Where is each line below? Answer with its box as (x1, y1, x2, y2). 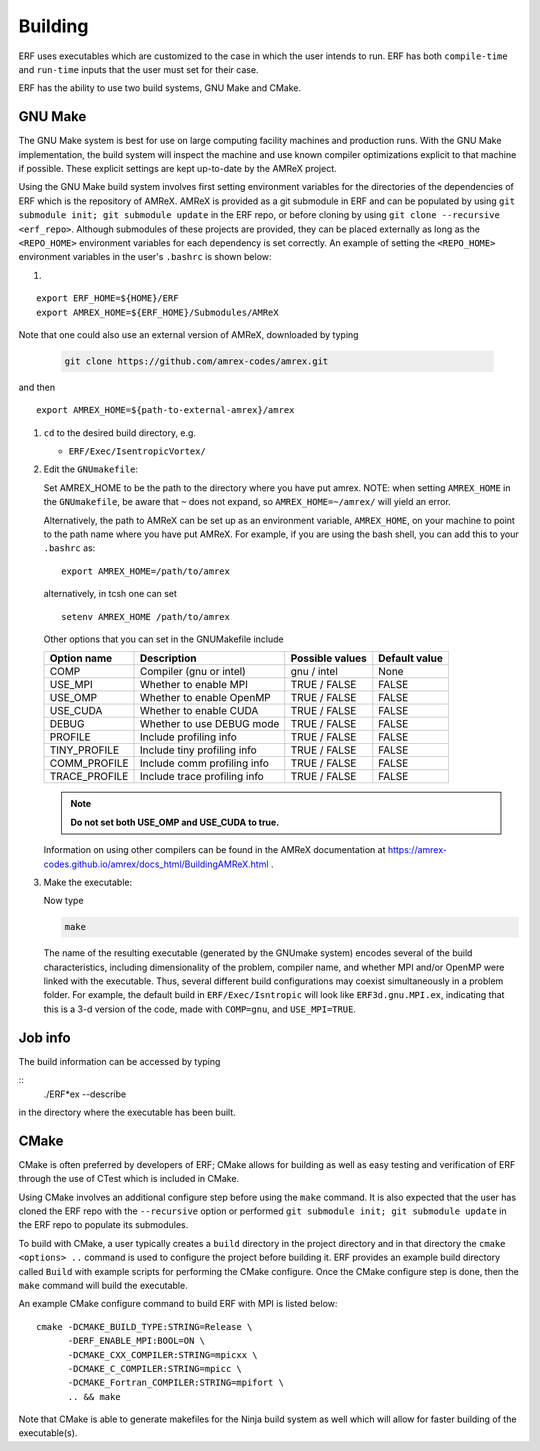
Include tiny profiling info (140, 743, 257, 757)
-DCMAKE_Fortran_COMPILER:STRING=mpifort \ (67, 1377, 285, 1389)
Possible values (290, 651, 367, 665)
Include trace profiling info (140, 770, 264, 784)
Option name (49, 651, 113, 665)
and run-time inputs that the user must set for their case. (18, 63, 259, 75)
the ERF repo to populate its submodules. (18, 1219, 189, 1231)
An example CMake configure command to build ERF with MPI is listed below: (18, 1298, 338, 1310)
